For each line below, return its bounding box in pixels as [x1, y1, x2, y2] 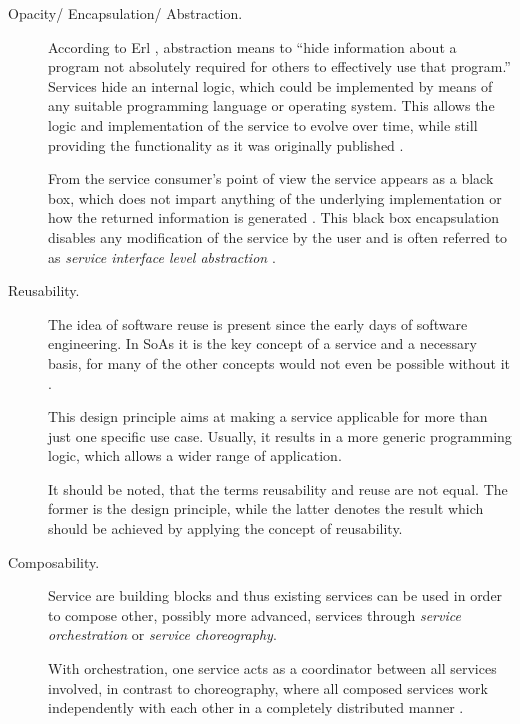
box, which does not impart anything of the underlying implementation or [48, 187, 502, 208]
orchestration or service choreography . [48, 624, 277, 645]
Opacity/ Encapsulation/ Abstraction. [8, 3, 243, 23]
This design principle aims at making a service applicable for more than [48, 406, 488, 427]
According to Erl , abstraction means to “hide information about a [48, 36, 457, 57]
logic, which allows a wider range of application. [48, 445, 342, 466]
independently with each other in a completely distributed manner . [48, 697, 464, 718]
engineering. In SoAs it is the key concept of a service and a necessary [48, 333, 478, 354]
